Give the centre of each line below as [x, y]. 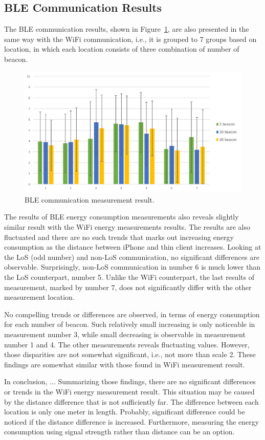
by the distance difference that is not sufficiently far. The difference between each [131, 401]
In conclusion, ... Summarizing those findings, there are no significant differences [130, 381]
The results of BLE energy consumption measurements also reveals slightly [122, 217]
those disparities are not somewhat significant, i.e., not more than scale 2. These [130, 354]
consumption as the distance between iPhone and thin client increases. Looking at [133, 247]
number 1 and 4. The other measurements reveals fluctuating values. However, [127, 344]
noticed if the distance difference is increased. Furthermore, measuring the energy [132, 421]
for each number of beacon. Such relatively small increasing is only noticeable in [130, 324]
